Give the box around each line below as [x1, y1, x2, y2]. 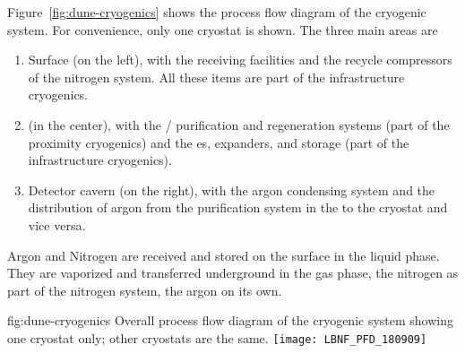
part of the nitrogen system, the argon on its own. [7, 280, 282, 299]
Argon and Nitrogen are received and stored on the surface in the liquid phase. [7, 245, 440, 264]
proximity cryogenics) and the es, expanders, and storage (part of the [28, 133, 409, 151]
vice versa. [28, 215, 86, 234]
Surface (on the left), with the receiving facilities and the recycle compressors [28, 50, 452, 69]
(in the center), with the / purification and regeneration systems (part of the [28, 115, 450, 133]
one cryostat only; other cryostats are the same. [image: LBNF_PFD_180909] [7, 328, 427, 347]
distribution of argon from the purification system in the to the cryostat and [28, 198, 448, 217]
